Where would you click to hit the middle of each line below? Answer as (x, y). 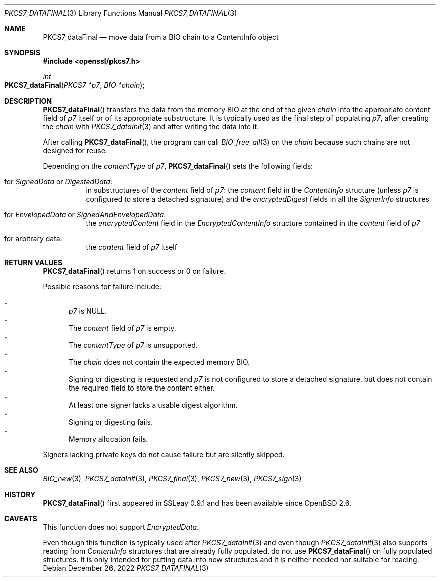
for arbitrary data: (33, 238)
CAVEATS (21, 518)
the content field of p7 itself (132, 247)
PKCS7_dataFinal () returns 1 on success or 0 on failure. (134, 271)
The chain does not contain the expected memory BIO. (159, 362)
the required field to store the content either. (142, 388)
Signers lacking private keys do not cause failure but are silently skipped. (164, 455)
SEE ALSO (21, 470)
